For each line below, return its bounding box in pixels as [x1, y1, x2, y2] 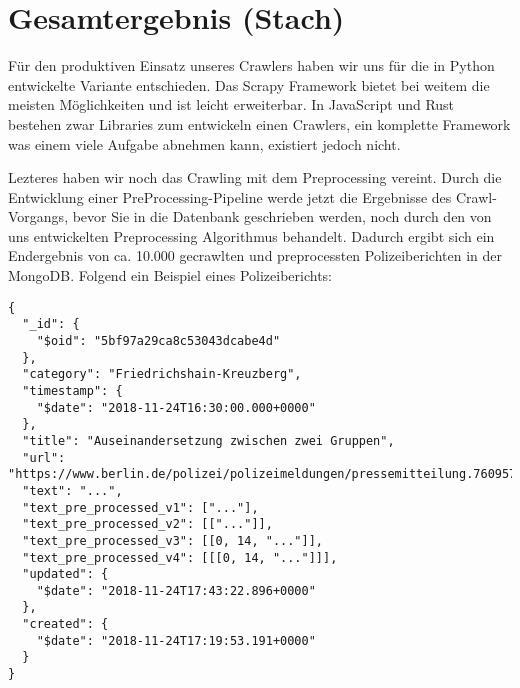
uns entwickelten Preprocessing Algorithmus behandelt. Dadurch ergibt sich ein [8, 225, 495, 246]
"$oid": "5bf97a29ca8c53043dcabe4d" [36, 333, 281, 348]
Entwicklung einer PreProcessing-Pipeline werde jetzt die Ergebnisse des [8, 186, 452, 207]
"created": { [22, 617, 109, 632]
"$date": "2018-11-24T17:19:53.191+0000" [36, 633, 316, 648]
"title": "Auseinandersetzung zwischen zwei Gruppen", [22, 433, 395, 448]
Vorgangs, [8, 206, 69, 227]
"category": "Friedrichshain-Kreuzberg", [22, 367, 302, 382]
